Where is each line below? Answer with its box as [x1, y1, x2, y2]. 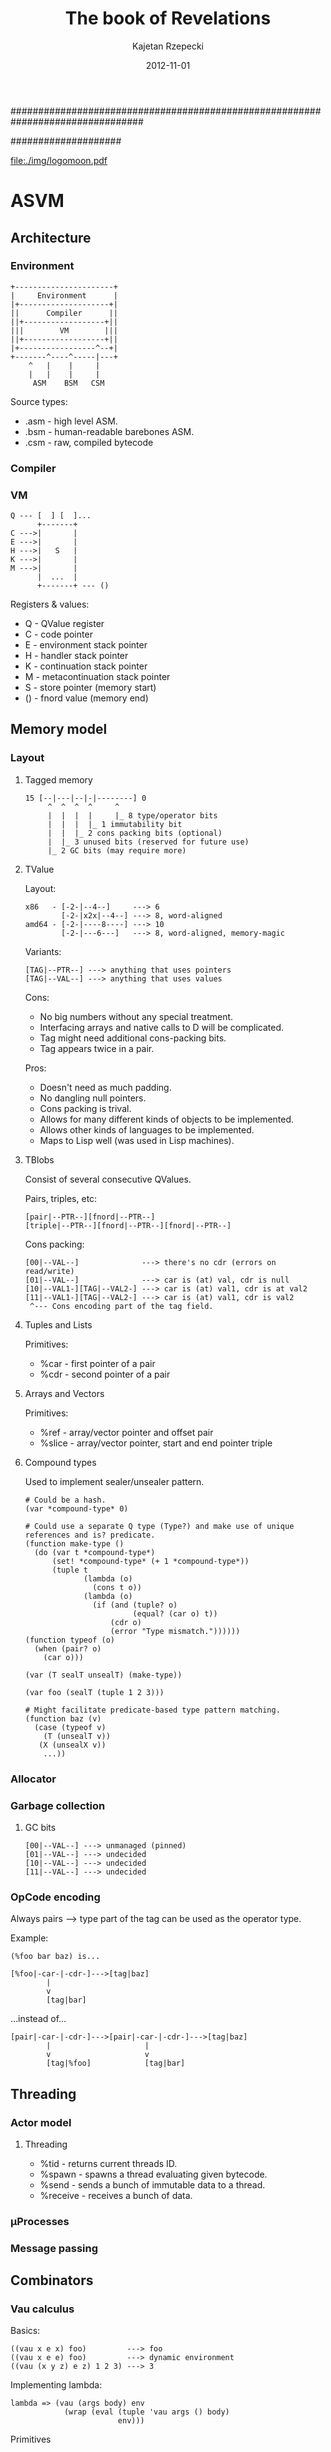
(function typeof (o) [24, 1635, 115, 1645]
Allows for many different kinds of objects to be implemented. [39, 1113, 295, 1125]
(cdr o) [109, 1617, 142, 1627]
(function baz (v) [24, 1713, 102, 1724]
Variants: [24, 945, 62, 957]
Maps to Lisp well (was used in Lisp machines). [39, 1134, 235, 1146]
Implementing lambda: [10, 2379, 103, 2391]
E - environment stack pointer [24, 639, 148, 651]
